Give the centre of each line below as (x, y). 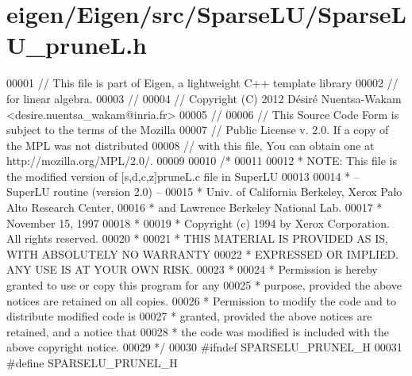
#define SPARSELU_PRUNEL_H (92, 363)
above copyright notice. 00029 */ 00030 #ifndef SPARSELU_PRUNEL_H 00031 (204, 347)
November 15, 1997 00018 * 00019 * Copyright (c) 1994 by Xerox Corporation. (198, 223)
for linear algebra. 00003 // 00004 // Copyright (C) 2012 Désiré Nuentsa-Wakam (204, 98)
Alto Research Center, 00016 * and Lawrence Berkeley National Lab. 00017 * (194, 207)
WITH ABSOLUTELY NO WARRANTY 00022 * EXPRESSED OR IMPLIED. (203, 253)
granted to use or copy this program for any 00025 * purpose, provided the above (204, 285)
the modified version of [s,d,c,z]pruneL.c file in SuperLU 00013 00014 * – (183, 176)
